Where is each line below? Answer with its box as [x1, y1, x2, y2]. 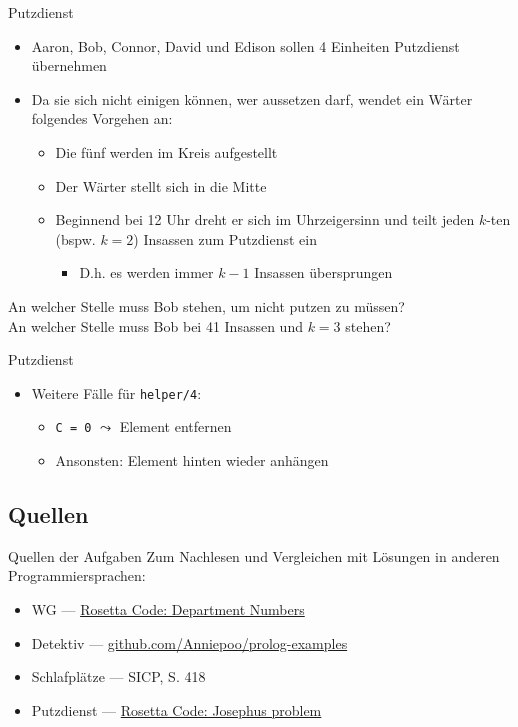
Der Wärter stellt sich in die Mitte [55, 175, 267, 196]
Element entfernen [119, 416, 232, 437]
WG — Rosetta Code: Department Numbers [31, 599, 305, 620]
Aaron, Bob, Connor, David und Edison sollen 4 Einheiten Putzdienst [31, 35, 460, 56]
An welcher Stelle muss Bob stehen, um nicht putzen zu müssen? [8, 295, 405, 316]
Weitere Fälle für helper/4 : [31, 382, 202, 403]
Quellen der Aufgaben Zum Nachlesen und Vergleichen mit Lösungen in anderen [8, 545, 500, 566]
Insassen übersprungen [254, 262, 393, 283]
